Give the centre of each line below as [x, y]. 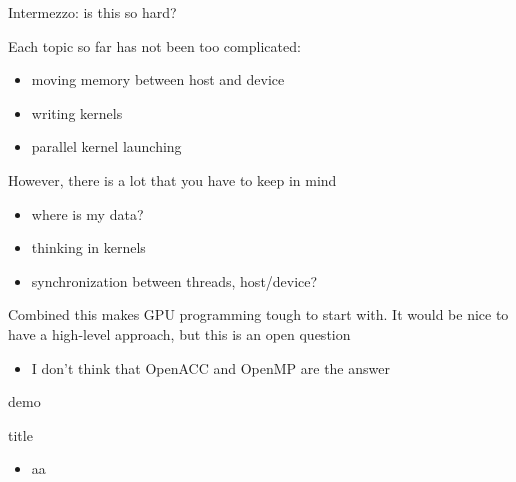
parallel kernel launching [106, 146]
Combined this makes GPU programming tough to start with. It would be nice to [258, 314]
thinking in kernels [88, 247]
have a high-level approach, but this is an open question [179, 333]
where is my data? [87, 213]
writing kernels [77, 112]
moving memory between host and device [158, 79]
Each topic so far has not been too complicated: [154, 45]
